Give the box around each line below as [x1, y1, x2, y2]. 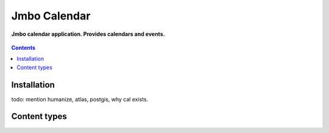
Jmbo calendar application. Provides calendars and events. [11, 30, 165, 38]
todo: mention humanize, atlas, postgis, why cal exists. [11, 95, 149, 103]
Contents [11, 44, 36, 51]
